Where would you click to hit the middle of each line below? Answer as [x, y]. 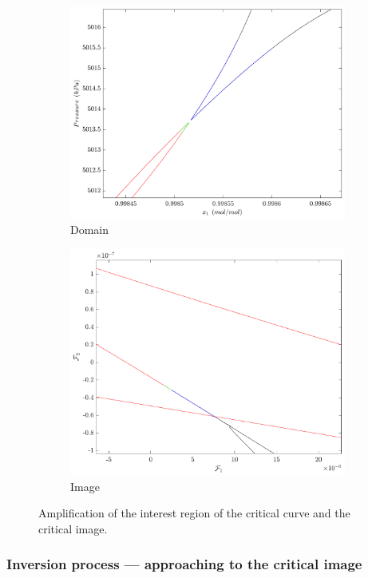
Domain [90, 230]
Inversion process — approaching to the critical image [184, 564]
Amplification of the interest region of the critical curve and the [194, 513]
